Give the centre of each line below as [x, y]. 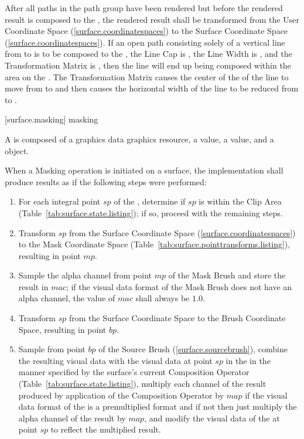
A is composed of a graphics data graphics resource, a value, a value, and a [139, 139]
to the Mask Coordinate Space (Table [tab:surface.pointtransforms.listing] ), [154, 244]
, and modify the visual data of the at [212, 418]
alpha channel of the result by [72, 418]
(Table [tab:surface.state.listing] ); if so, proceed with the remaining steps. [151, 212]
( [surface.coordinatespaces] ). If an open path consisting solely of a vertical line [145, 42]
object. [17, 150]
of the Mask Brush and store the [227, 275]
